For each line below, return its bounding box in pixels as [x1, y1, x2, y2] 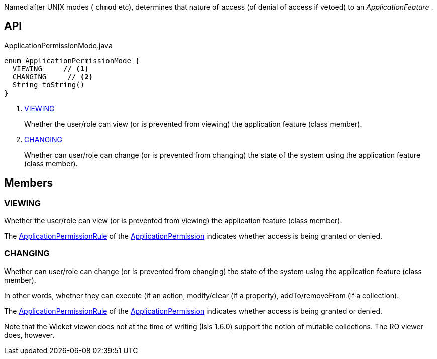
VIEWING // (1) [12, 64, 89, 73]
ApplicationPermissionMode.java [4, 41, 113, 50]
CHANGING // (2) [12, 72, 93, 81]
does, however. [4, 330, 55, 339]
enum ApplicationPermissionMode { [4, 56, 140, 65]
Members [4, 176, 53, 190]
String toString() [12, 80, 85, 89]
